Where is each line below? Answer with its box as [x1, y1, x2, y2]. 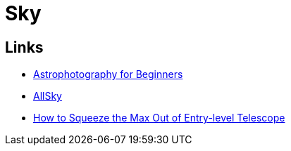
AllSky [33, 90, 62, 103]
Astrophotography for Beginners [33, 68, 183, 81]
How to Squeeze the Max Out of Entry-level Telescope [33, 112, 285, 124]
